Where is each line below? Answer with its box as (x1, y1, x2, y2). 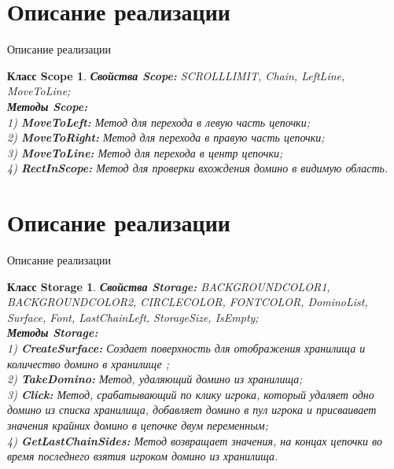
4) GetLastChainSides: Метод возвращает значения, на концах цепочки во (7, 432, 382, 449)
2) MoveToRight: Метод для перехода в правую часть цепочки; (7, 129, 325, 146)
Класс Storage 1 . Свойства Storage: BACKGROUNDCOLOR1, (7, 278, 330, 294)
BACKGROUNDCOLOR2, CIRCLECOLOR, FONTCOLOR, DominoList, (7, 294, 368, 310)
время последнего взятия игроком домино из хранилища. (7, 448, 278, 464)
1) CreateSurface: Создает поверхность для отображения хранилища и (7, 339, 366, 356)
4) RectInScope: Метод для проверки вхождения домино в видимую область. (7, 160, 388, 176)
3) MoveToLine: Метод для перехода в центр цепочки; (7, 144, 283, 161)
